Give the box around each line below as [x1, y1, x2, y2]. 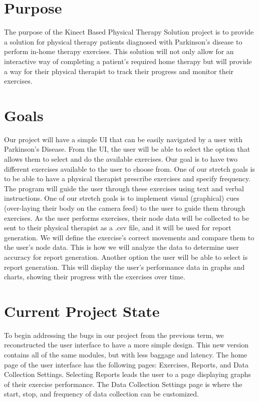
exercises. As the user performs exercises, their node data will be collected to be [4, 212, 249, 223]
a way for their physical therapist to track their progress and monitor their [4, 66, 234, 76]
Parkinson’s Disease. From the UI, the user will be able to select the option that [4, 144, 250, 154]
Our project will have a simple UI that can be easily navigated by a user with [4, 134, 242, 144]
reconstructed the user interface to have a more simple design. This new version [4, 339, 248, 350]
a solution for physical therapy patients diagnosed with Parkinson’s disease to [4, 36, 242, 47]
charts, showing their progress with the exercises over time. [4, 271, 185, 282]
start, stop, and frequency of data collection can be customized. [4, 388, 199, 399]
